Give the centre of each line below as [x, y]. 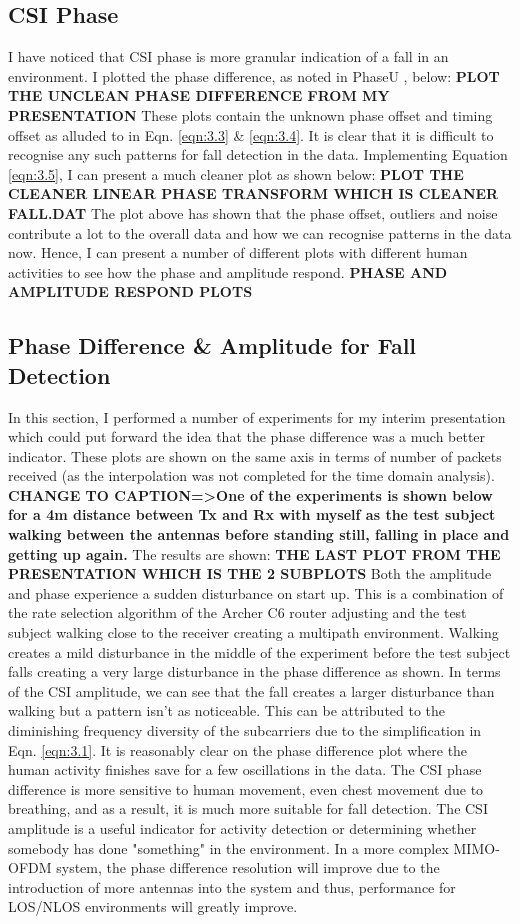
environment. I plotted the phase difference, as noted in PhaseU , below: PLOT [254, 75]
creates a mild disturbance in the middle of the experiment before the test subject [259, 651]
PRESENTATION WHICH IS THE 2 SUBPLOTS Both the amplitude [250, 573]
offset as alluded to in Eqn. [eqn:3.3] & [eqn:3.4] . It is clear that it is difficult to [251, 134]
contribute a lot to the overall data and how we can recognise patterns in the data [260, 232]
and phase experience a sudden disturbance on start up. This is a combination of [256, 592]
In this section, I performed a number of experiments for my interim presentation [257, 416]
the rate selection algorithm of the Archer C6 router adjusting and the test [237, 612]
